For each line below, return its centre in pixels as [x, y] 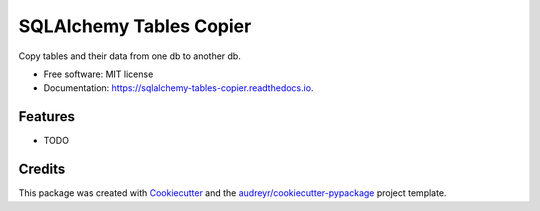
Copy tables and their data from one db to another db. [130, 56]
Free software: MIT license [98, 74]
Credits [42, 169]
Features [46, 116]
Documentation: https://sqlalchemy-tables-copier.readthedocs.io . [178, 88]
